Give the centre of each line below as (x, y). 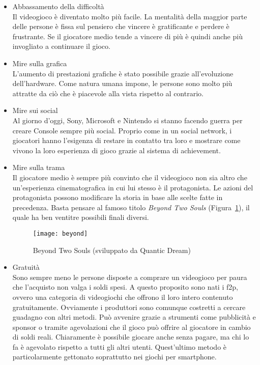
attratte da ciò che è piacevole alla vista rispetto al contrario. (108, 93)
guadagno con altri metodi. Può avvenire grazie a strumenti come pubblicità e (134, 317)
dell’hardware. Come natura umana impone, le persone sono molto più (122, 83)
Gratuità (26, 267)
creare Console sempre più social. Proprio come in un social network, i (122, 130)
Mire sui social (35, 110)
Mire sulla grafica (40, 63)
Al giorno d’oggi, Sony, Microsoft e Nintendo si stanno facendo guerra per (127, 120)
